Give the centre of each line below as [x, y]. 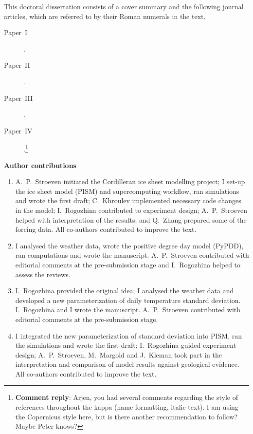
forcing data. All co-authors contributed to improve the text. [106, 229]
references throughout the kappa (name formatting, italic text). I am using [127, 407]
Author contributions [40, 165]
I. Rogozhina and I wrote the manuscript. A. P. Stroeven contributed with [128, 310]
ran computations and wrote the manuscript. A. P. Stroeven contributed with [132, 255]
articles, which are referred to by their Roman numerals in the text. [105, 16]
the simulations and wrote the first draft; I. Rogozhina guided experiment [126, 345]
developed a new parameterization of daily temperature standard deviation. [128, 300]
